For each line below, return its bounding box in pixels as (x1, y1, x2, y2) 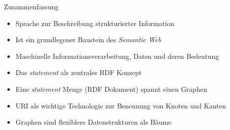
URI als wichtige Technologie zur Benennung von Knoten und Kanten (15, 100, 226, 110)
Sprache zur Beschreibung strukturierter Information (15, 18, 174, 28)
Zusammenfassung (4, 1, 59, 11)
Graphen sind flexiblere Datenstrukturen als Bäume (15, 117, 172, 127)
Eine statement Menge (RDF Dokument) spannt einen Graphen (15, 83, 207, 94)
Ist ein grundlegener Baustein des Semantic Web (15, 34, 161, 45)
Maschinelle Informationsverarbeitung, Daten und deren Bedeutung (15, 51, 219, 61)
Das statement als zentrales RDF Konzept (15, 67, 142, 78)
